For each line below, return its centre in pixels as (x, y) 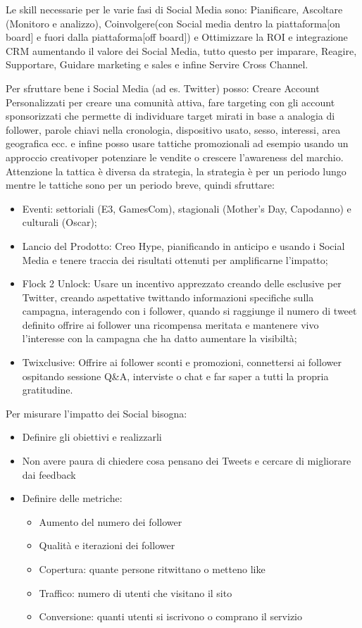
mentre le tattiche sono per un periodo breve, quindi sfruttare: (140, 185)
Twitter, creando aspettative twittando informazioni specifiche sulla (168, 297)
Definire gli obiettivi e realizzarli (92, 437)
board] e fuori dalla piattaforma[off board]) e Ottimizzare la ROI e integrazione (177, 37)
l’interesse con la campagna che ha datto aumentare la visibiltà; (160, 338)
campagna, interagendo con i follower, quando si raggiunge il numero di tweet (189, 311)
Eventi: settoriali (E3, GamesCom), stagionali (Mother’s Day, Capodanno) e (187, 208)
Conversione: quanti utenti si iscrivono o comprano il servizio (171, 616)
